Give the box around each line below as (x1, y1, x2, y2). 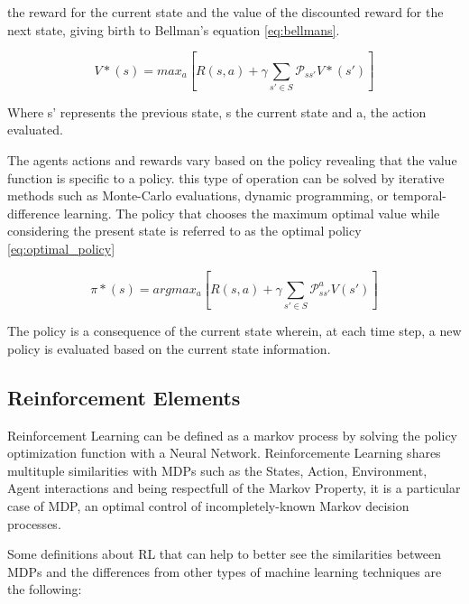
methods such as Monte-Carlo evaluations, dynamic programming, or (7, 186, 389, 205)
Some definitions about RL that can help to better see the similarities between (7, 544, 442, 563)
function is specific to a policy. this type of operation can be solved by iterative (7, 168, 445, 187)
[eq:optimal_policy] (7, 239, 115, 257)
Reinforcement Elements (7, 383, 241, 411)
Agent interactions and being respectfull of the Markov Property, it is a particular (7, 479, 461, 497)
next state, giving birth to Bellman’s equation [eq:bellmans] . (7, 20, 340, 39)
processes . (7, 514, 61, 533)
